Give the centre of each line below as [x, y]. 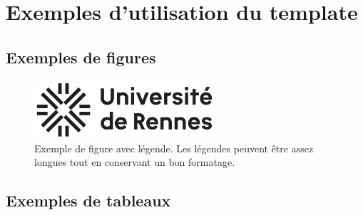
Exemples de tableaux [88, 200]
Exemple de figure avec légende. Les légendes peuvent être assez [174, 148]
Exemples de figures [81, 57]
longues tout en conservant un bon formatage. [135, 162]
